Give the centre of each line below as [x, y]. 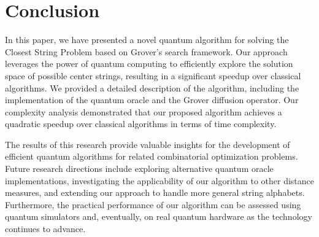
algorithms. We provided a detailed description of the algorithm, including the [152, 87]
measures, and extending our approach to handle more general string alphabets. [155, 192]
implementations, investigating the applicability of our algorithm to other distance [159, 180]
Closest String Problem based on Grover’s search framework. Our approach [146, 51]
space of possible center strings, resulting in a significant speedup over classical [153, 75]
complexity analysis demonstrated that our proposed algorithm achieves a [144, 111]
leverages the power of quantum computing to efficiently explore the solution [149, 64]
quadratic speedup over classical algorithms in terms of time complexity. [141, 124]
